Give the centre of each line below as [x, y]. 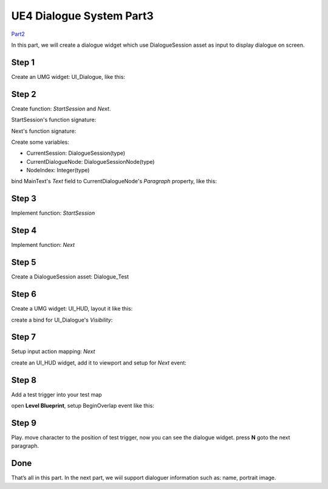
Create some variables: [40, 142]
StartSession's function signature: [54, 120]
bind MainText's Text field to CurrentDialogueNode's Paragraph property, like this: [114, 181]
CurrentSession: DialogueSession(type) [76, 153]
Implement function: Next [43, 245]
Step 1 [23, 62]
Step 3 [24, 199]
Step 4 [24, 231]
